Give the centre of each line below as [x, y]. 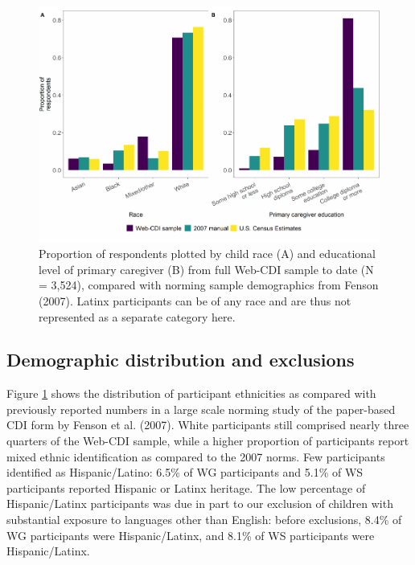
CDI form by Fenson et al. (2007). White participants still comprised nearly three [208, 425]
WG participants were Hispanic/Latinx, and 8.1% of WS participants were [191, 535]
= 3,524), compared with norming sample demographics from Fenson [209, 285]
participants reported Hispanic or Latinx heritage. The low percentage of [186, 487]
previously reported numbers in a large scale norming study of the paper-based [201, 409]
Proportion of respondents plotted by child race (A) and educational [207, 254]
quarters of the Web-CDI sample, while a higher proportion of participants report [208, 441]
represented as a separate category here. [137, 316]
